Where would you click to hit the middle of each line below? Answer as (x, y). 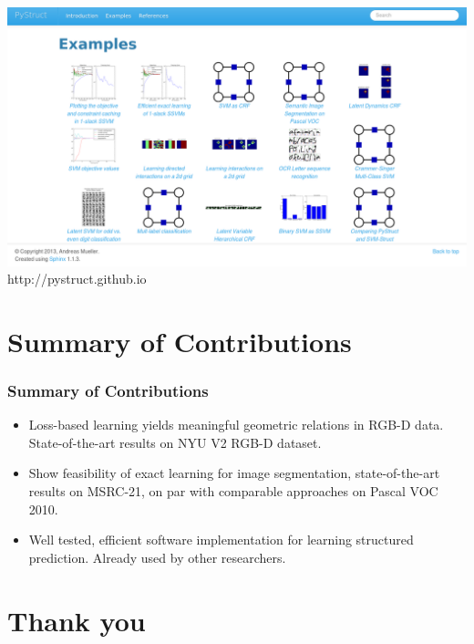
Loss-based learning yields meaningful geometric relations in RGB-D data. (236, 425)
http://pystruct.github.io (77, 279)
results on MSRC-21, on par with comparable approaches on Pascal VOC (233, 491)
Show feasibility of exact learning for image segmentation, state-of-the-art (234, 473)
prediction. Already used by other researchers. (157, 557)
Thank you (77, 620)
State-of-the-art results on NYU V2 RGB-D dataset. (175, 442)
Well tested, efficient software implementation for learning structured (221, 540)
